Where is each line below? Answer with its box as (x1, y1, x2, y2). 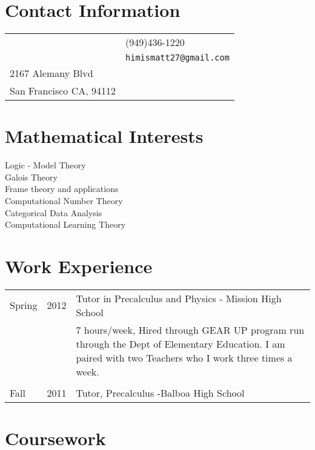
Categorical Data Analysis (5, 206, 102, 219)
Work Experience (5, 254, 153, 278)
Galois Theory (5, 170, 58, 183)
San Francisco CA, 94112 (10, 84, 116, 98)
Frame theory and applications (5, 182, 119, 195)
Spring (10, 298, 38, 313)
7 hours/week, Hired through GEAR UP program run (76, 322, 305, 337)
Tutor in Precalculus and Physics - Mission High (76, 291, 282, 305)
